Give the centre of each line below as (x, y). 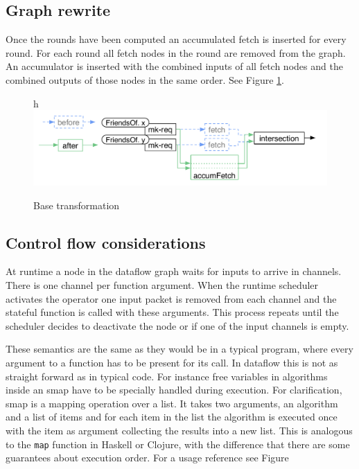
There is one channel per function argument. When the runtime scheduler (162, 285)
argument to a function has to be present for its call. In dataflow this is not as (172, 363)
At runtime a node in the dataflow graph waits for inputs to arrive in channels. (174, 271)
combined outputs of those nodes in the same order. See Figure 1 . (145, 79)
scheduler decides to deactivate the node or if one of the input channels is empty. (177, 325)
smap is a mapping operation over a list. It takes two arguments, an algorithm (172, 403)
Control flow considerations (106, 242)
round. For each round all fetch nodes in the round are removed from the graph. (176, 52)
